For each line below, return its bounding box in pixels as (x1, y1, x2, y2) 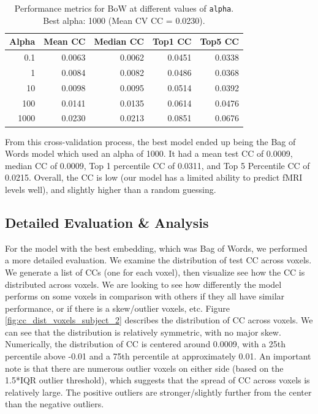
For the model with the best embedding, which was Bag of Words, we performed (5, 241, 308, 254)
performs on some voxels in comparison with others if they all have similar (5, 290, 285, 303)
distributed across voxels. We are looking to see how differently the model (5, 277, 282, 290)
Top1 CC (152, 35, 192, 48)
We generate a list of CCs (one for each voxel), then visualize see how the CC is (5, 265, 305, 278)
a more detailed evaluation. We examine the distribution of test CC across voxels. (5, 254, 312, 266)
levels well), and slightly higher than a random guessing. (5, 183, 216, 195)
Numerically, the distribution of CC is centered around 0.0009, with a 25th (5, 337, 286, 350)
